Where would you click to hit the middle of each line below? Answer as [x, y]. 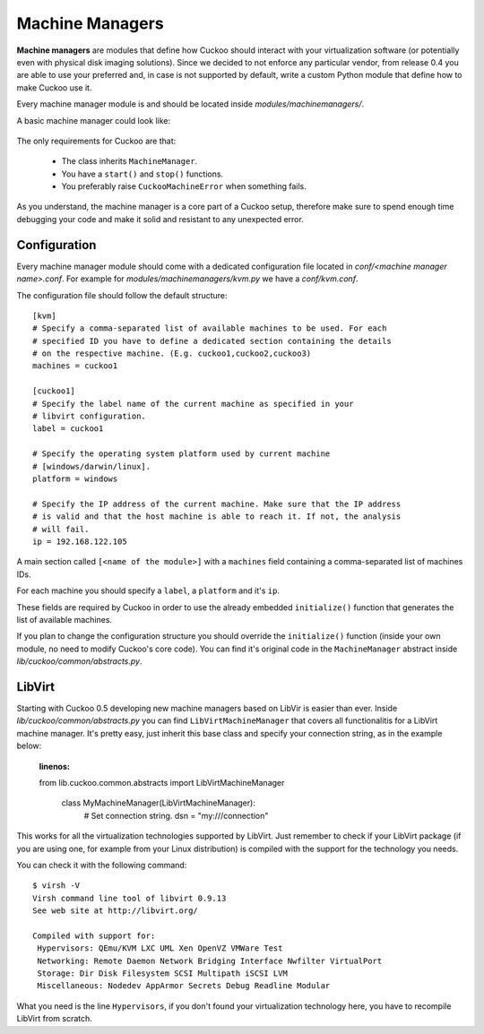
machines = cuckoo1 [75, 366]
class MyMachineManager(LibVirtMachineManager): [158, 803]
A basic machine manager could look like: [93, 120]
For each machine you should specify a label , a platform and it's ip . [148, 590]
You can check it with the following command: [102, 865]
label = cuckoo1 [68, 429]
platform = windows [75, 479]
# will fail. [61, 529]
